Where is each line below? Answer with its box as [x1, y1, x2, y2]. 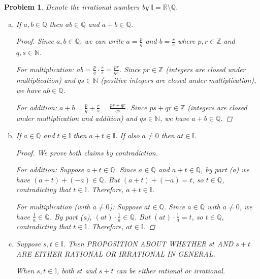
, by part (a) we [200, 164, 250, 175]
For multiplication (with [16, 201, 90, 212]
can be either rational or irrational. [116, 265, 225, 276]
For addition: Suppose [16, 164, 84, 175]
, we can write [80, 36, 124, 46]
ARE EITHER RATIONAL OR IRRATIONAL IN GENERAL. [16, 248, 215, 259]
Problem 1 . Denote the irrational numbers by [4, 2, 149, 12]
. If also [115, 130, 140, 141]
